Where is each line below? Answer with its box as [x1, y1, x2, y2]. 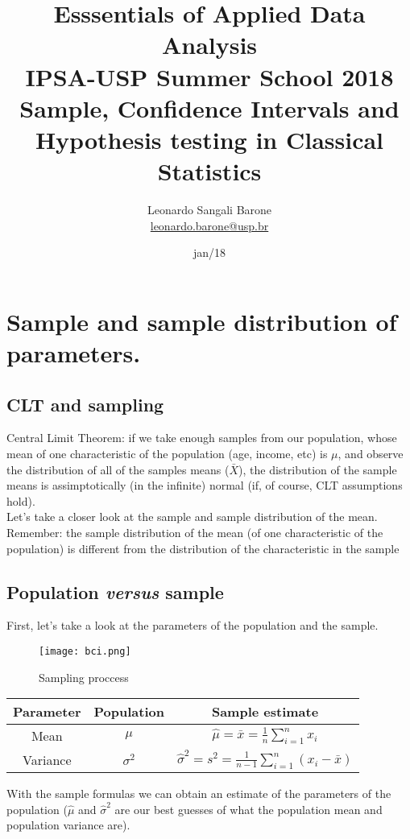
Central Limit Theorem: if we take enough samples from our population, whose [6, 429, 397, 446]
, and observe [338, 445, 404, 462]
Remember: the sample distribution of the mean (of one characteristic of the [6, 523, 383, 540]
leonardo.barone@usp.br [150, 217, 269, 234]
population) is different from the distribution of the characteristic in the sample [6, 539, 400, 556]
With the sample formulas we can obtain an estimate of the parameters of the [6, 784, 391, 801]
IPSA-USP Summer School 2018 [25, 60, 394, 93]
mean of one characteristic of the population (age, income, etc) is [6, 445, 328, 462]
